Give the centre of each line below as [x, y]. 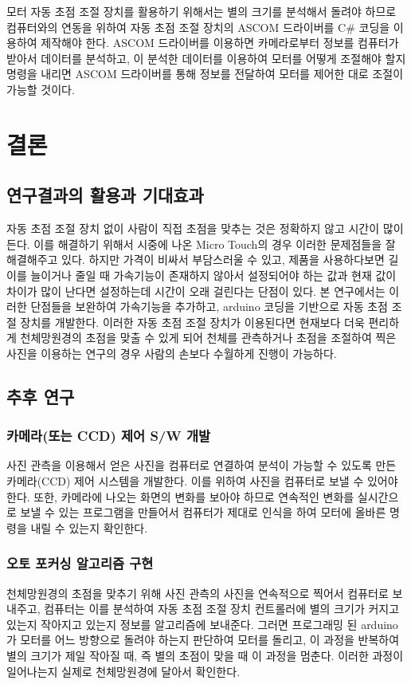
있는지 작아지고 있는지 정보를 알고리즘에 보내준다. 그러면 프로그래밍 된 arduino [202, 624]
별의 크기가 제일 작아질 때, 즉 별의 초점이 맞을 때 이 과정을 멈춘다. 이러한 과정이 [205, 656]
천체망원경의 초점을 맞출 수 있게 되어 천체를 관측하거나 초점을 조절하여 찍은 [208, 338]
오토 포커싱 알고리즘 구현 [80, 563]
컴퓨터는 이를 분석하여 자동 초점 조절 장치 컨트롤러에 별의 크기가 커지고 [222, 609]
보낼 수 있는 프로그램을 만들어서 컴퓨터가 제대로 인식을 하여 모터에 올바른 [203, 512]
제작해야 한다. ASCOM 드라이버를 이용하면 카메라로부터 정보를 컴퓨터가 [220, 43]
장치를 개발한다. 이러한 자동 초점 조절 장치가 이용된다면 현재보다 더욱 [192, 322]
